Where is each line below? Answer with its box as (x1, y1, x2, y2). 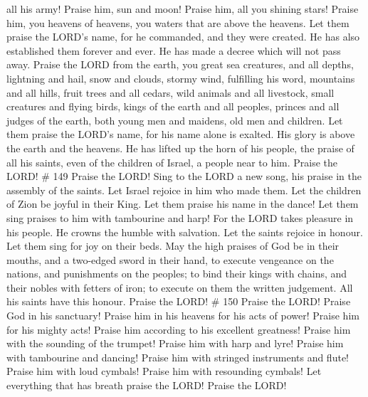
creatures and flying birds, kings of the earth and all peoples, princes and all (6, 99, 340, 114)
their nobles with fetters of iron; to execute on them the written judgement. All (6, 280, 353, 295)
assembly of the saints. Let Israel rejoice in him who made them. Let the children (6, 182, 362, 197)
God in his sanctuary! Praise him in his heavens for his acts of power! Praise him (6, 308, 359, 323)
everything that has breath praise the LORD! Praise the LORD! (6, 378, 287, 393)
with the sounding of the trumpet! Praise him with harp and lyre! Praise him (6, 336, 344, 351)
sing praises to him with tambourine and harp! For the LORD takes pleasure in (6, 210, 354, 225)
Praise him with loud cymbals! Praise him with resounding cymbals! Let (6, 364, 322, 379)
